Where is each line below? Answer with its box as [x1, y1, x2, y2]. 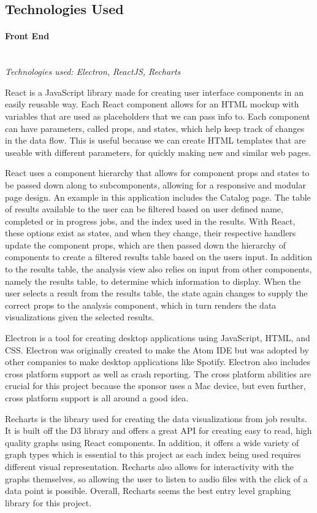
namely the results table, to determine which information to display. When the [5, 274, 301, 287]
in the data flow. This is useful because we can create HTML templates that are [5, 134, 306, 147]
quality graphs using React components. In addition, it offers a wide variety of [5, 436, 299, 449]
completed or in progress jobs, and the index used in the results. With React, [5, 214, 296, 227]
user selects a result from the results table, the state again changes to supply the [5, 287, 308, 299]
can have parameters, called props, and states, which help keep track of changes [5, 121, 305, 134]
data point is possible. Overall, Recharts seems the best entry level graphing [5, 484, 291, 497]
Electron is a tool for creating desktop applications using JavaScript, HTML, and [5, 331, 310, 344]
